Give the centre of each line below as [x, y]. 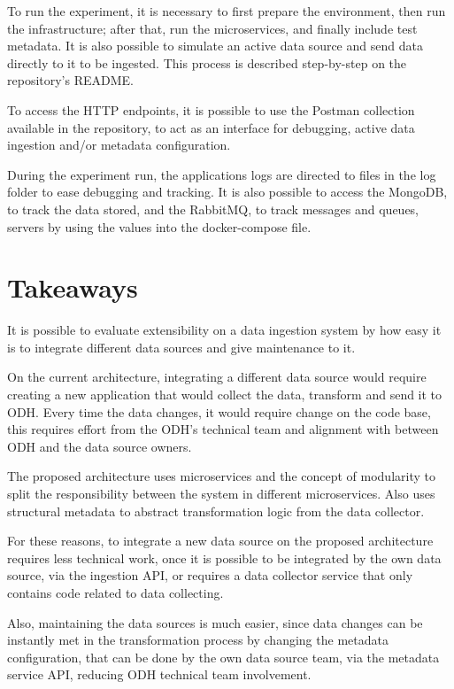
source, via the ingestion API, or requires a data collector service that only [210, 575]
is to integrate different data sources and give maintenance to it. [181, 347]
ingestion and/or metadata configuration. [119, 145]
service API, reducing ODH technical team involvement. [159, 674]
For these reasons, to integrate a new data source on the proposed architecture [220, 541]
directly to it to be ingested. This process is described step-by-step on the [207, 62]
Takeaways [73, 287]
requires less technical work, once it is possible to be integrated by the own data [224, 557]
